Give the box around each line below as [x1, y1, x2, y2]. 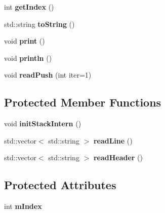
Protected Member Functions [4, 94, 161, 110]
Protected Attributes [4, 177, 116, 193]
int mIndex [4, 201, 42, 211]
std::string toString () [4, 18, 75, 29]
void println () [4, 52, 52, 63]
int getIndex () [4, 2, 54, 12]
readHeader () [93, 152, 143, 163]
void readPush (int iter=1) [4, 69, 92, 80]
